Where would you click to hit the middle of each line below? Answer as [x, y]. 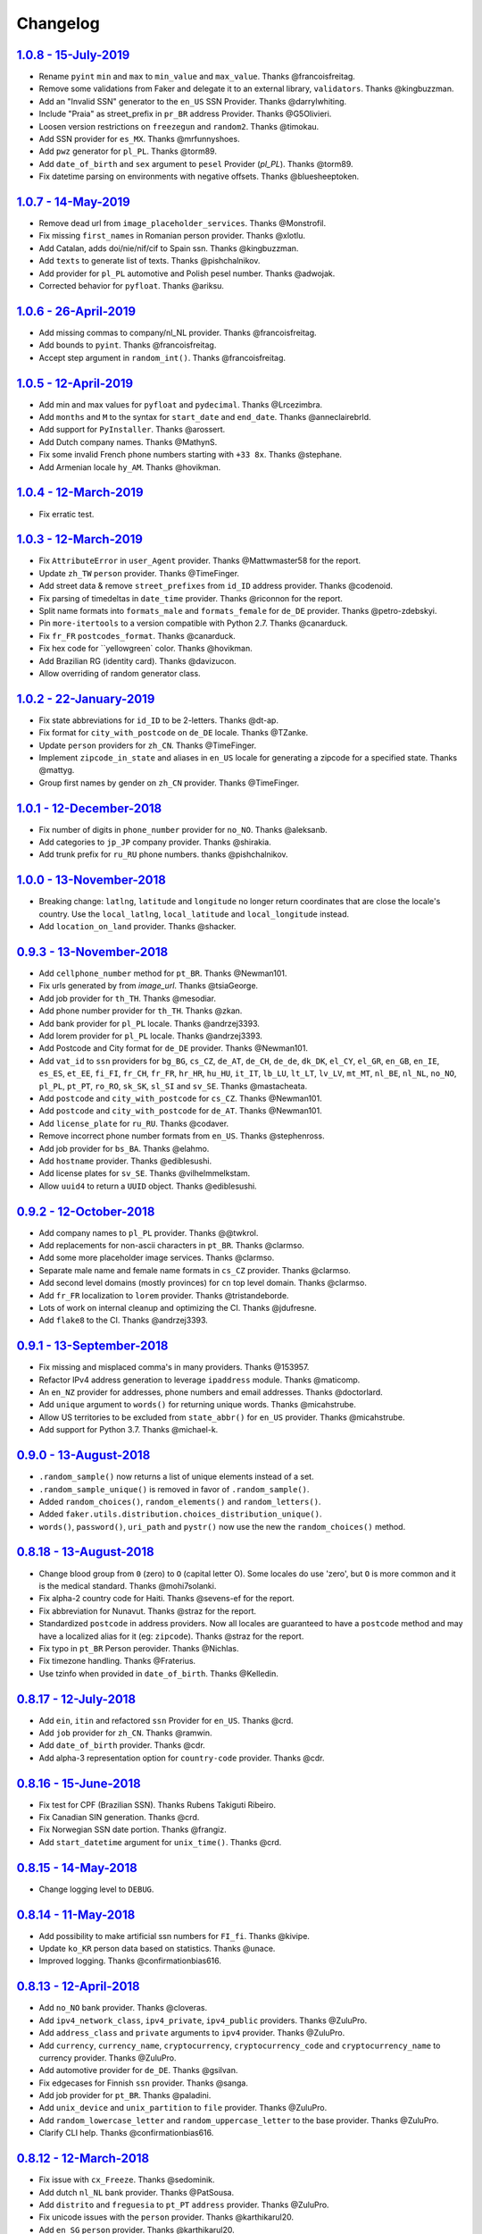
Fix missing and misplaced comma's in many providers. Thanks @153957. [174, 1367]
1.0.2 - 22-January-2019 [86, 698]
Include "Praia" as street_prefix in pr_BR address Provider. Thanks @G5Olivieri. [185, 114]
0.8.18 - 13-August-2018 [86, 1552]
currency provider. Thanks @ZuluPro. [108, 2058]
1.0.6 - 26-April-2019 [76, 311]
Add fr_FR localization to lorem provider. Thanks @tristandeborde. [164, 1295]
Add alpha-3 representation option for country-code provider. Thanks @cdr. [182, 1758]
